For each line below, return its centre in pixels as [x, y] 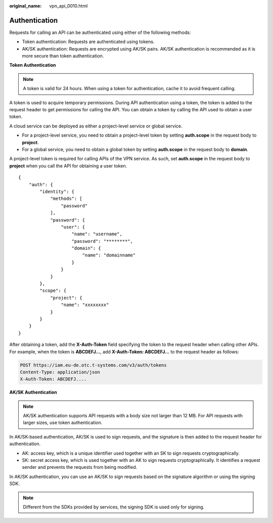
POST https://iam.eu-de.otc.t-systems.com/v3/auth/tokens [93, 365]
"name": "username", [97, 234]
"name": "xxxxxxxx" [85, 305]
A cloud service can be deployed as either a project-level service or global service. [96, 126]
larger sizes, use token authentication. [63, 423]
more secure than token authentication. [63, 56]
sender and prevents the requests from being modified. [80, 467]
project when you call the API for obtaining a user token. [68, 166]
